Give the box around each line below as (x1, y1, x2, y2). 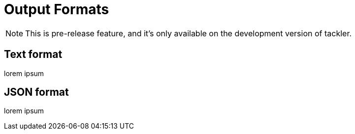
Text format (4, 48, 63, 61)
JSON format (4, 86, 69, 99)
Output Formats (4, 1, 109, 18)
